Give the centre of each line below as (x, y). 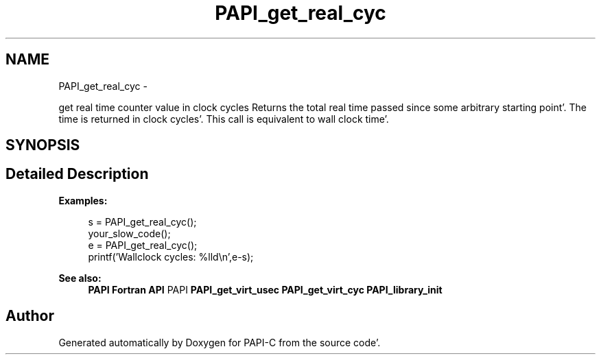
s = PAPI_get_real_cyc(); (142, 221)
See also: (80, 278)
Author (30, 316)
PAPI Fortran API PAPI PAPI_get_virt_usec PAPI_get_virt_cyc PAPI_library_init (265, 289)
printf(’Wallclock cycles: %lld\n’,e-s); (171, 256)
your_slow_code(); (129, 233)
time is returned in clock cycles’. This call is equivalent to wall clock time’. (224, 119)
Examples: (83, 200)
